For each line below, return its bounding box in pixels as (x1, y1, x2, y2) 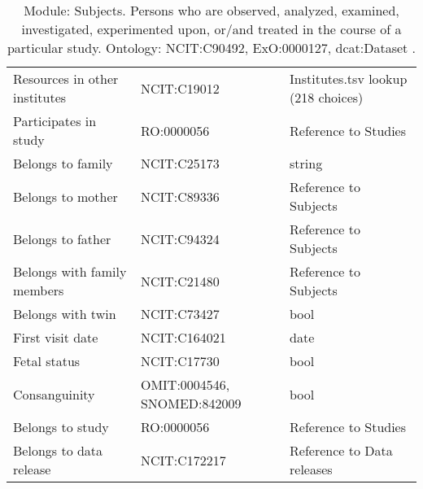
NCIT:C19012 (140, 78, 220, 98)
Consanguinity (13, 384, 95, 404)
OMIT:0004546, (140, 375, 230, 394)
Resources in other (13, 69, 119, 88)
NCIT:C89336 (140, 186, 220, 206)
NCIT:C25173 (140, 154, 220, 172)
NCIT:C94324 (140, 229, 220, 248)
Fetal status (13, 351, 81, 370)
